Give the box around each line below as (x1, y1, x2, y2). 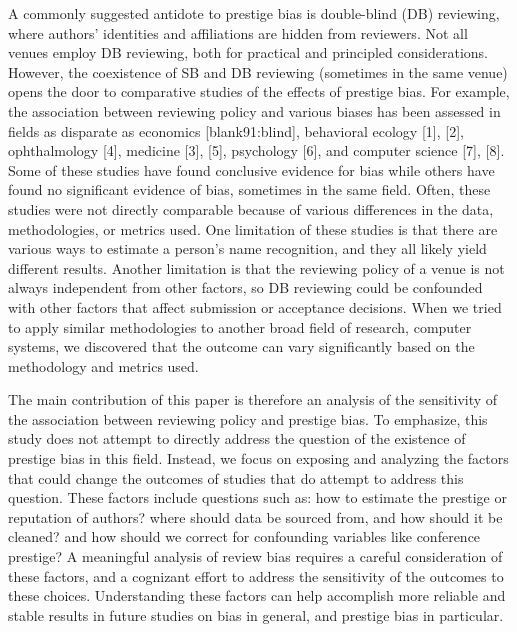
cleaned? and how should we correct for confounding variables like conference (8, 526, 481, 547)
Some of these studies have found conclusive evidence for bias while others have (8, 159, 495, 180)
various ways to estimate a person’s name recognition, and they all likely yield (8, 238, 487, 259)
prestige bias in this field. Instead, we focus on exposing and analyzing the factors (8, 448, 509, 469)
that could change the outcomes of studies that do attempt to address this (8, 467, 464, 488)
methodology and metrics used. (8, 355, 199, 376)
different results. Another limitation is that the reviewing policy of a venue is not (8, 257, 505, 278)
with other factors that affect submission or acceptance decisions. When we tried (8, 296, 502, 317)
